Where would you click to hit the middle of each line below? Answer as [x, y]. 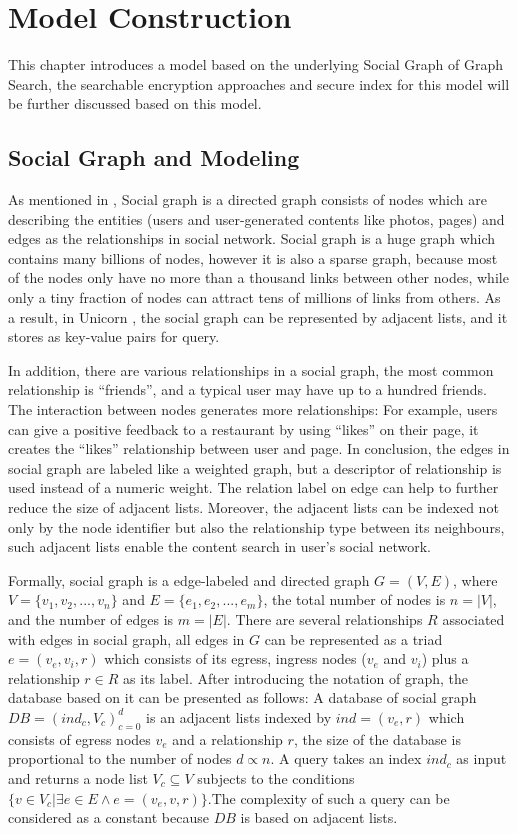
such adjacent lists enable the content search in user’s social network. [219, 546]
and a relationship [227, 738]
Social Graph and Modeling [154, 157]
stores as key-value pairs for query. [114, 336]
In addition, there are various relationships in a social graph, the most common [251, 369]
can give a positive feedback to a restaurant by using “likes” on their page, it [243, 428]
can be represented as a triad [353, 638]
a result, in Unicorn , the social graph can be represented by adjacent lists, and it [258, 316]
